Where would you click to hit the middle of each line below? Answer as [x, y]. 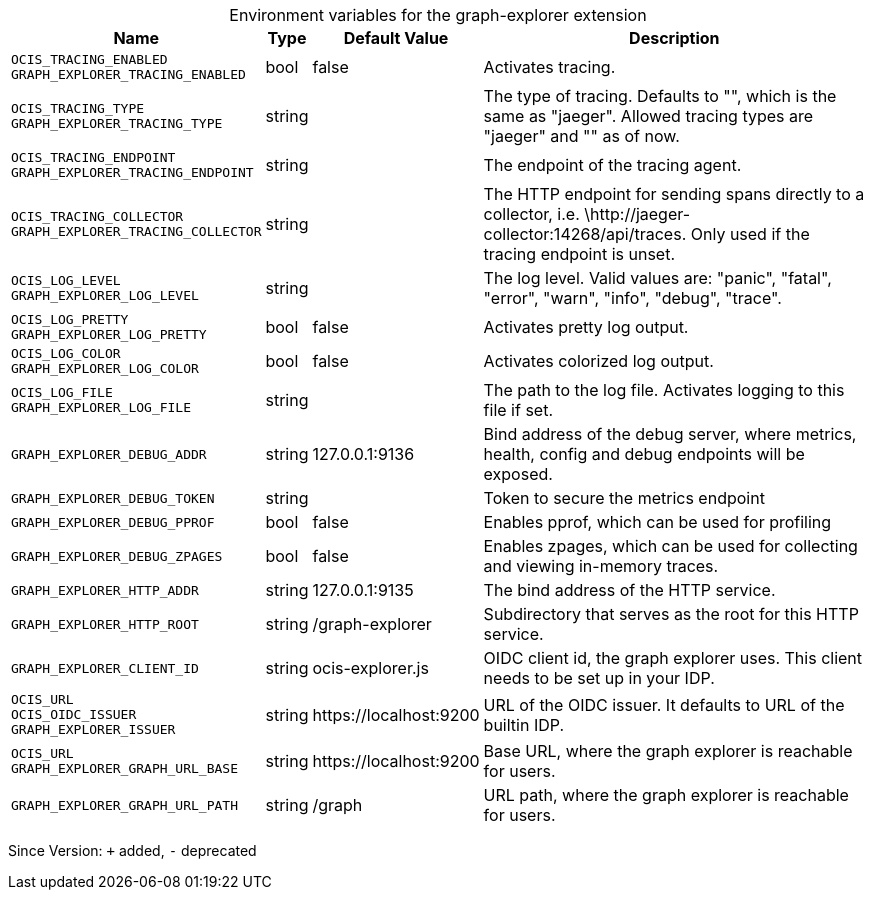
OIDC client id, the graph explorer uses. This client [673, 658]
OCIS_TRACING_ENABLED [89, 59]
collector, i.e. [531, 214]
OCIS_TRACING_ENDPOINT [93, 157]
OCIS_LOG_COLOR [66, 353]
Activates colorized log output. [598, 361]
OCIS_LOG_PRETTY [70, 319]
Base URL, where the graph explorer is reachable [668, 751]
